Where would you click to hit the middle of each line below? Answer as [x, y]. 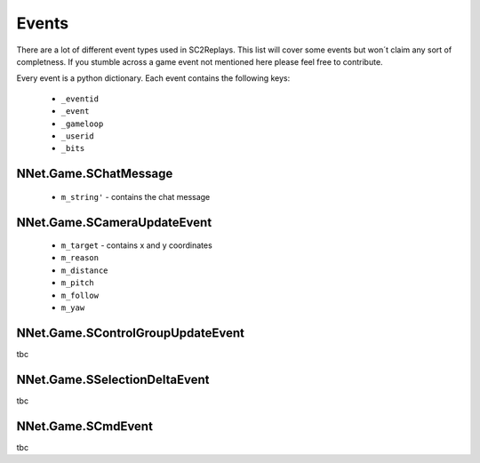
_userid [78, 136]
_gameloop [82, 124]
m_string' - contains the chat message [136, 196]
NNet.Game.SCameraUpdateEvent [114, 222]
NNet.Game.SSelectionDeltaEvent [113, 379]
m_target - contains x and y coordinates [136, 245]
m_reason [80, 258]
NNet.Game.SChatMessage [95, 174]
